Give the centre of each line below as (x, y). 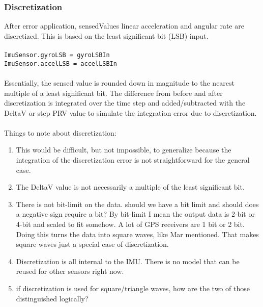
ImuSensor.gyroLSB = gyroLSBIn (57, 55)
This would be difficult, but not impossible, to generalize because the (124, 150)
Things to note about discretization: (60, 132)
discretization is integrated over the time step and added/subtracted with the (125, 103)
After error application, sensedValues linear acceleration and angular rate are (124, 26)
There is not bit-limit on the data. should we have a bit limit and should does (137, 204)
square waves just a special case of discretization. (92, 244)
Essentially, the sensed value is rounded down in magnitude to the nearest (120, 82)
